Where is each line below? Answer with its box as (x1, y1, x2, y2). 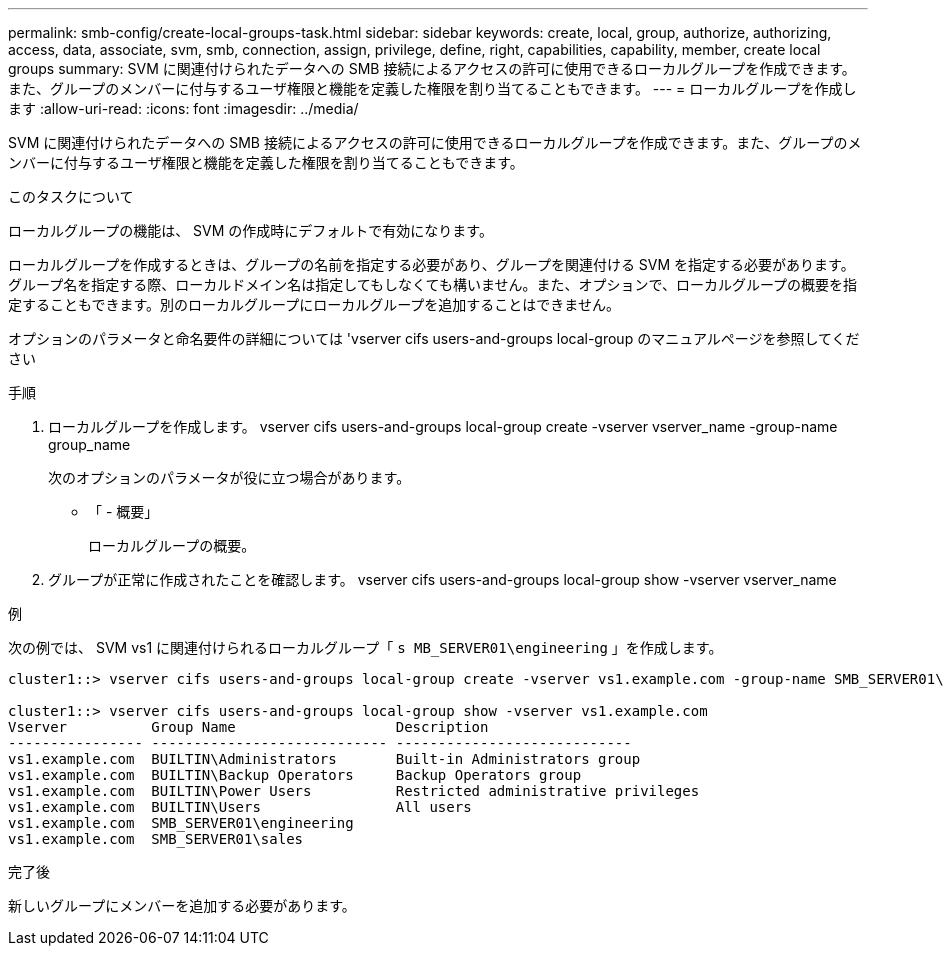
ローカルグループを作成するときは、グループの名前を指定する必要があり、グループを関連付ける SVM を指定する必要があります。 (8, 256, 855, 273)
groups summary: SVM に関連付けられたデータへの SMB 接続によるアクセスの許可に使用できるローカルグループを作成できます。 (8, 60, 856, 77)
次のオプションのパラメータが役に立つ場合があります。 (48, 469, 411, 486)
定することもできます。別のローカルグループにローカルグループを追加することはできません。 (8, 296, 620, 313)
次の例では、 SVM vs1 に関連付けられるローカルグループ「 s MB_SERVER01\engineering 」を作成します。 (8, 639, 723, 656)
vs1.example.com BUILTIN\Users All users (8, 799, 472, 815)
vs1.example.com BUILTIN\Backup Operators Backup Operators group (8, 767, 582, 783)
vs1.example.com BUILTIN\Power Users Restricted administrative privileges (8, 783, 700, 799)
